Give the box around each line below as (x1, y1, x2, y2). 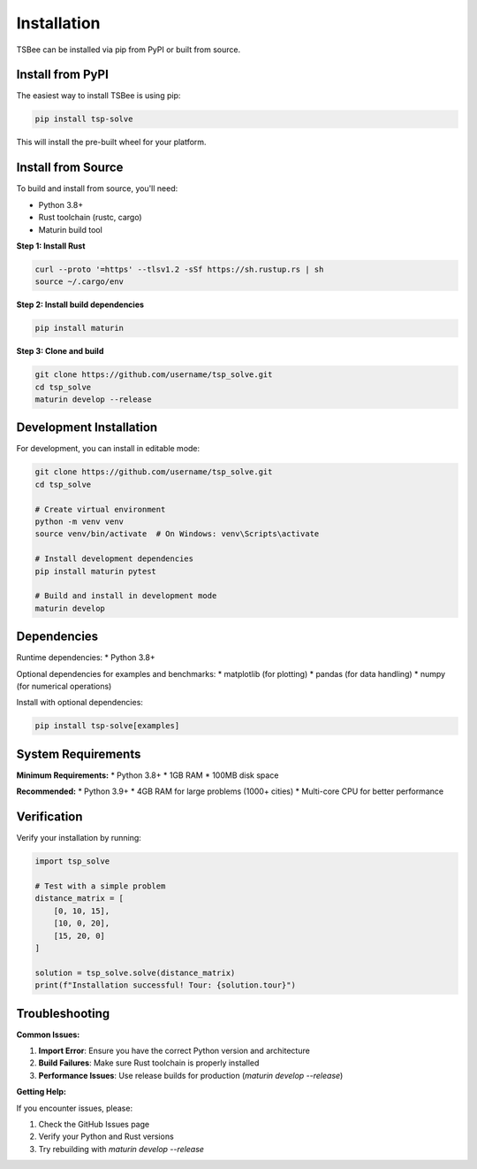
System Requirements (16, 746, 141, 761)
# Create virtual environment (34, 504, 166, 514)
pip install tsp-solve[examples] (34, 721, 180, 731)
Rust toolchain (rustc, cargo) (38, 212, 142, 223)
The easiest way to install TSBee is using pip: (16, 90, 181, 101)
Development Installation (16, 420, 158, 435)
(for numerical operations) (16, 681, 112, 692)
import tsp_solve (34, 857, 110, 866)
